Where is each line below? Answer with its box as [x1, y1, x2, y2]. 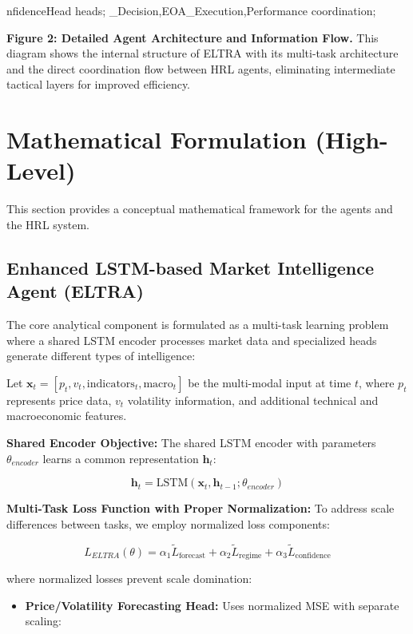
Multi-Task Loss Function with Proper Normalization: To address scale [6, 500, 395, 517]
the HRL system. [6, 216, 89, 232]
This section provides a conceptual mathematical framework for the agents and [6, 200, 393, 217]
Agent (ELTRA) [6, 279, 144, 303]
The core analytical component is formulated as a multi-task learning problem [6, 316, 389, 333]
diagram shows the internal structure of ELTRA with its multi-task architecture [6, 45, 399, 61]
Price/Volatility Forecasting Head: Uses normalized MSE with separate [25, 596, 399, 613]
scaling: [25, 612, 62, 629]
